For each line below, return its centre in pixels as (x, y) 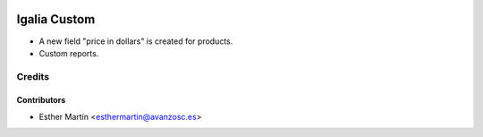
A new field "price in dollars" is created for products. (136, 41)
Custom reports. (69, 53)
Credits (33, 76)
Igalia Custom (56, 19)
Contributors (41, 100)
